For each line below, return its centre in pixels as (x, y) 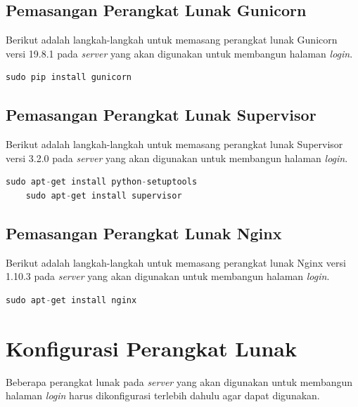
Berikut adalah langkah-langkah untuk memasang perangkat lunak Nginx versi (176, 262)
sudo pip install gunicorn (69, 78)
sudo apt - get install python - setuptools (102, 182)
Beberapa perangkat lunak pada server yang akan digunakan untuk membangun (179, 381)
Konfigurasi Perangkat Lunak (151, 348)
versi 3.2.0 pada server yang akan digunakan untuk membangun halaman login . (177, 158)
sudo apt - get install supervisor (104, 195)
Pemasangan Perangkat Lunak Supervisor (161, 115)
